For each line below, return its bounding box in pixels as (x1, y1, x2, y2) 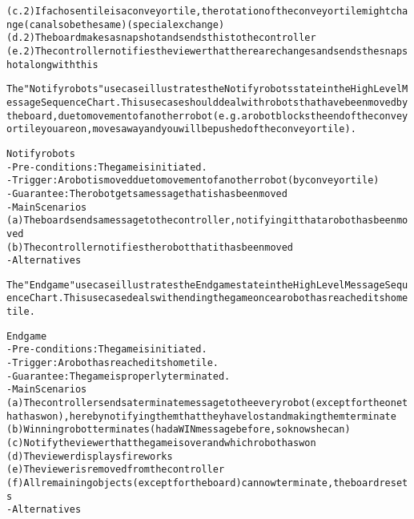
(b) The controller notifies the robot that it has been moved (6, 241, 294, 253)
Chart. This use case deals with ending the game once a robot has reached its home (29, 292, 408, 304)
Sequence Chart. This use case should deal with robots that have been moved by (40, 96, 408, 108)
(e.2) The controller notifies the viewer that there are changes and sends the (6, 45, 380, 57)
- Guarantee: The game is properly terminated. (6, 370, 231, 382)
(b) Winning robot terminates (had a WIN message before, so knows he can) (6, 424, 351, 436)
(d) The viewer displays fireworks (6, 450, 173, 462)
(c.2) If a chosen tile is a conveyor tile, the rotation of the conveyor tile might (6, 6, 391, 17)
